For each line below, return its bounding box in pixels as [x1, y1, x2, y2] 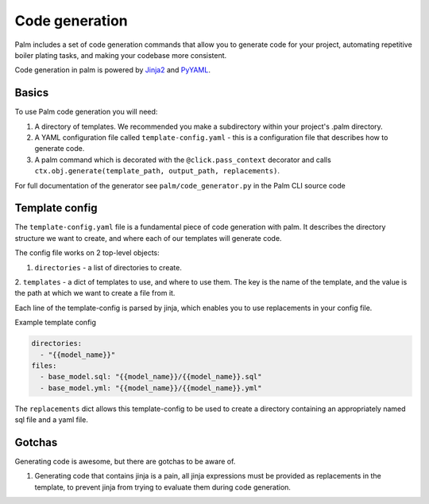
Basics [14, 86, 49, 99]
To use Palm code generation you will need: [14, 107, 158, 117]
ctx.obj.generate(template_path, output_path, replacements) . [34, 166, 280, 176]
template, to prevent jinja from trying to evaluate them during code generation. [34, 482, 292, 492]
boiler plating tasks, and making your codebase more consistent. [14, 50, 227, 60]
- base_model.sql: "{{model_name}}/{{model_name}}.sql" [40, 372, 262, 382]
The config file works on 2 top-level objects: [14, 248, 160, 258]
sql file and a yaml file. [14, 415, 89, 425]
